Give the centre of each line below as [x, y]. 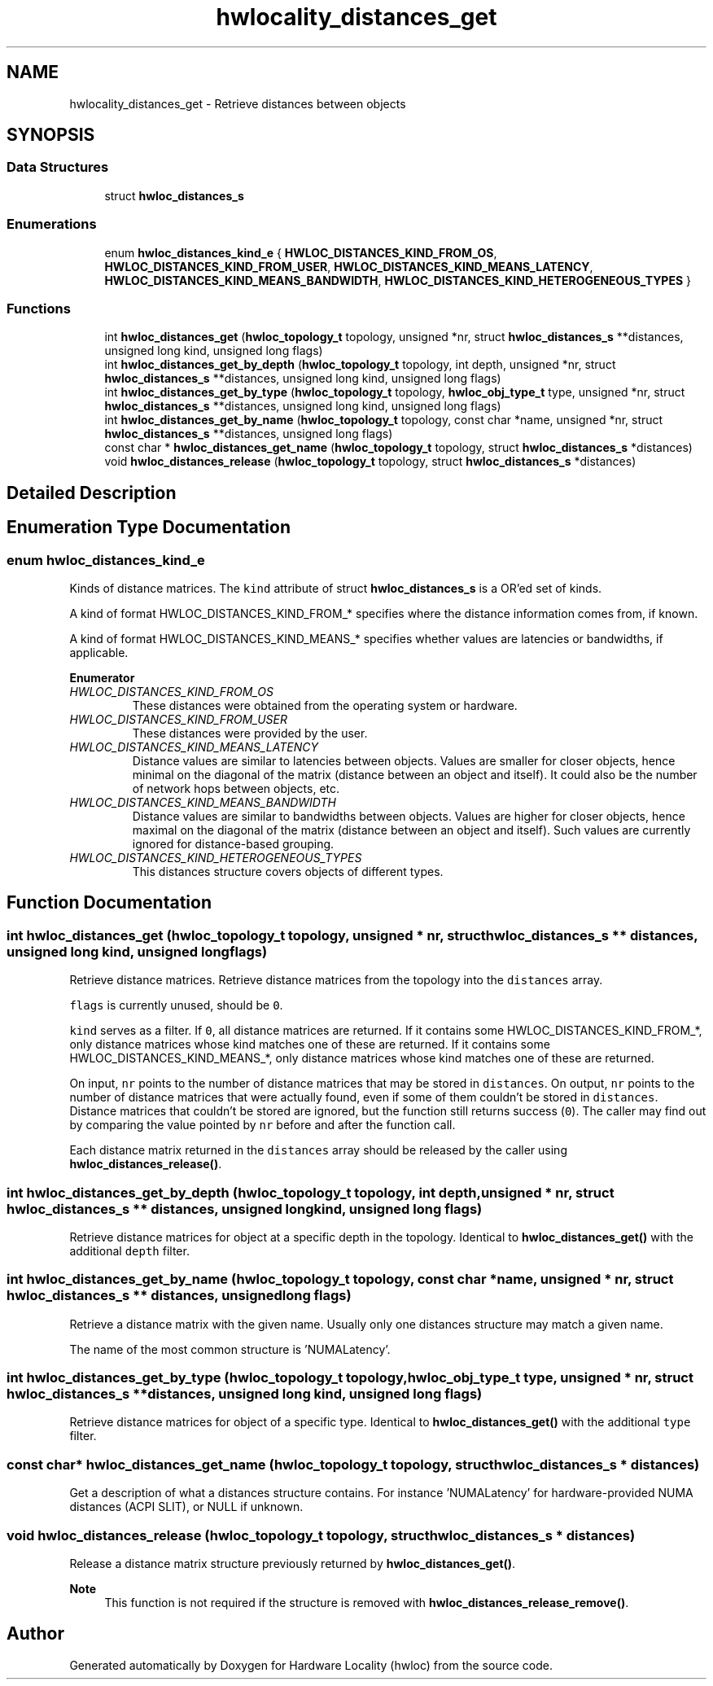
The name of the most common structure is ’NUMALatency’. [230, 1349]
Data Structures [58, 167]
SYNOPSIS [51, 135]
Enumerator [102, 677]
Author [35, 1634]
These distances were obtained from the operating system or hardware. [325, 705]
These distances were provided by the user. [250, 733]
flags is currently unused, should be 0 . [176, 1005]
